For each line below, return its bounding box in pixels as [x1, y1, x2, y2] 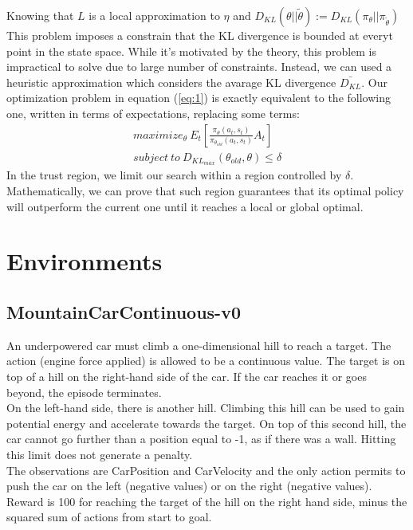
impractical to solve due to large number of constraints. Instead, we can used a [6, 58, 392, 75]
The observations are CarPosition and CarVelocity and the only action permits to [6, 461, 406, 478]
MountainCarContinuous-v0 [6, 300, 241, 324]
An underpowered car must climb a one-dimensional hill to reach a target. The [6, 336, 391, 353]
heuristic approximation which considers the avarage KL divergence [6, 73, 336, 90]
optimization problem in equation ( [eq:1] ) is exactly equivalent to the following [6, 89, 391, 106]
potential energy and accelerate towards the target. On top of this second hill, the [6, 414, 407, 431]
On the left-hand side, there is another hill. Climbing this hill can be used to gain [6, 399, 405, 416]
